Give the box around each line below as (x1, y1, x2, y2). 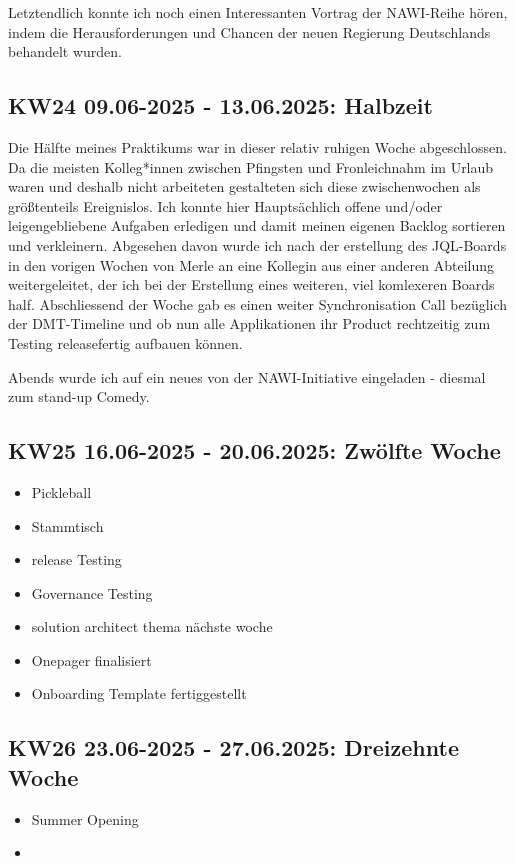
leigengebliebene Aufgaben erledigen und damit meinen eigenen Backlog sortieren (8, 215, 506, 236)
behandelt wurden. (8, 41, 123, 62)
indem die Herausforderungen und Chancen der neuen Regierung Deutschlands (8, 21, 491, 42)
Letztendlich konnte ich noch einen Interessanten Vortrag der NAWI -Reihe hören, (8, 2, 508, 22)
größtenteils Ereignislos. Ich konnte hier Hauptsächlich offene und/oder (8, 195, 443, 216)
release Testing (31, 549, 122, 570)
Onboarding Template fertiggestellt (31, 683, 247, 704)
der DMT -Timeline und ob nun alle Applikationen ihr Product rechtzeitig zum (8, 313, 491, 334)
